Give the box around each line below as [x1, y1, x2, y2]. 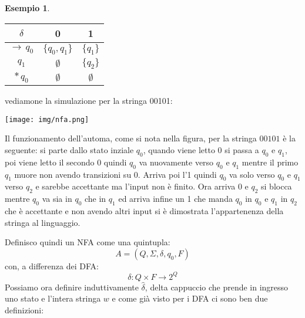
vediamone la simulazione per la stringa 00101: [5, 94, 173, 107]
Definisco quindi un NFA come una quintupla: [5, 236, 170, 248]
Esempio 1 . [5, 2, 50, 13]
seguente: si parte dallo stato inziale [5, 144, 134, 155]
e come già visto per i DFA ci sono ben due [112, 292, 268, 305]
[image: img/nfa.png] [5, 115, 89, 124]
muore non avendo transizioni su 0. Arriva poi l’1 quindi [14, 168, 217, 180]
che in [84, 192, 106, 205]
